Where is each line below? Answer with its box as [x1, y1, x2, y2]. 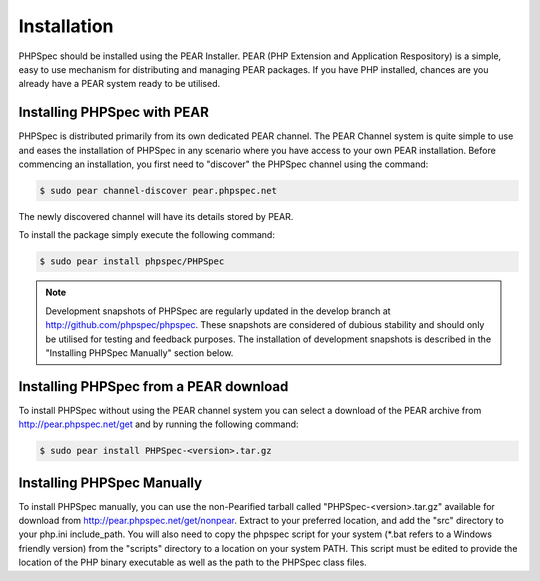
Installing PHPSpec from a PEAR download [18, 378, 289, 395]
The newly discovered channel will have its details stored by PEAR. [18, 210, 294, 222]
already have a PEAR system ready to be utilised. [18, 78, 221, 90]
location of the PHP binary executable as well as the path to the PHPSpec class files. [18, 556, 367, 569]
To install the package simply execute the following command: [18, 229, 275, 241]
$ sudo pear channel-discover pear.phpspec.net [39, 185, 277, 196]
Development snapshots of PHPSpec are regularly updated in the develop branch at [45, 305, 391, 317]
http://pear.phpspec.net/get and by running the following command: [18, 418, 299, 430]
